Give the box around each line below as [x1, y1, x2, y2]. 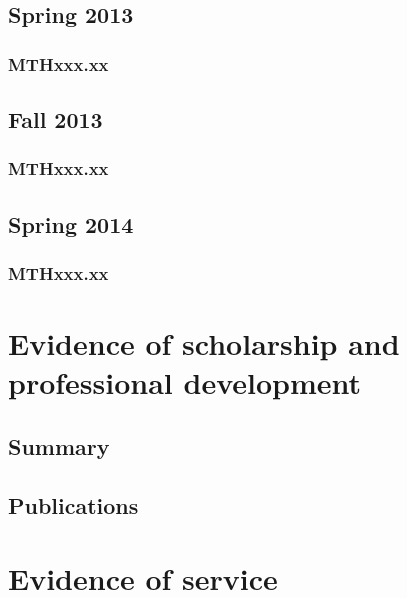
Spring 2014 [8, 208, 134, 239]
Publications [8, 489, 139, 520]
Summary [8, 430, 110, 461]
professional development [8, 362, 362, 403]
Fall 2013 [8, 104, 103, 135]
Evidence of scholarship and [8, 323, 400, 364]
